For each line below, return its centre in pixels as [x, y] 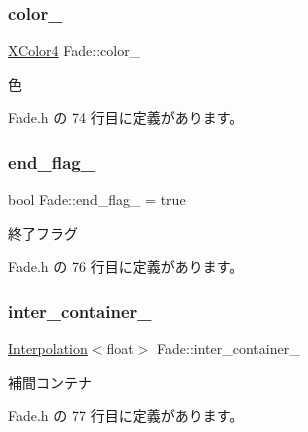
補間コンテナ [50, 381]
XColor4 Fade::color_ [74, 50]
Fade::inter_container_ [228, 348]
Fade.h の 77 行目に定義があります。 [126, 415]
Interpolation [48, 348]
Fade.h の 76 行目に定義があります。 [126, 266]
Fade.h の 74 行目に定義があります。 [126, 117]
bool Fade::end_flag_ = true [97, 199]
